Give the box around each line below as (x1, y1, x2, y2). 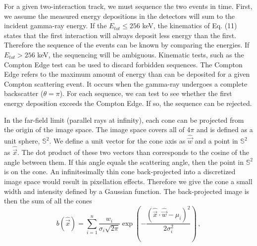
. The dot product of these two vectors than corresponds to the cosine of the (17, 147, 249, 157)
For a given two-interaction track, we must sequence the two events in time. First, (4, 1, 253, 11)
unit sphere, (4, 136, 40, 146)
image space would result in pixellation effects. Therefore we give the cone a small (4, 176, 253, 186)
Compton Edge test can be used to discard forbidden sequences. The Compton (4, 59, 243, 69)
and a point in (195, 136, 238, 146)
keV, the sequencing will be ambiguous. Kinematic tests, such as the (37, 49, 244, 59)
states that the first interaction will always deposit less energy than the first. (4, 30, 236, 40)
